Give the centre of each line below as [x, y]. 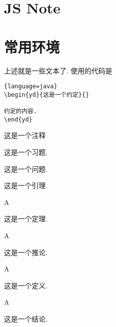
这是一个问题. [26, 168]
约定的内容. [21, 111]
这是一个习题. [26, 152]
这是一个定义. [26, 285]
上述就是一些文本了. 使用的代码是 [58, 70]
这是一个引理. [26, 185]
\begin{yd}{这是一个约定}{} [47, 95]
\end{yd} [18, 119]
